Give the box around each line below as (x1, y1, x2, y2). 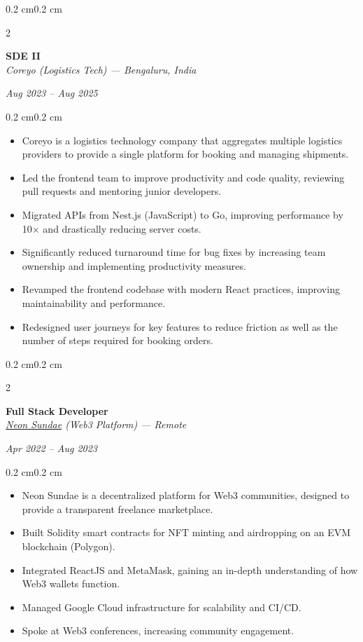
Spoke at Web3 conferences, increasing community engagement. (22, 623, 294, 638)
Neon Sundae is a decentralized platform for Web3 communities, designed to (22, 488, 350, 503)
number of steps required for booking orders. (22, 333, 213, 348)
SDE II (6, 48, 41, 63)
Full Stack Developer (6, 403, 108, 418)
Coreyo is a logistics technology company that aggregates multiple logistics (22, 132, 343, 147)
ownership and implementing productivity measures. (22, 258, 246, 273)
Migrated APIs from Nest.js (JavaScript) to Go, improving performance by (22, 207, 343, 221)
